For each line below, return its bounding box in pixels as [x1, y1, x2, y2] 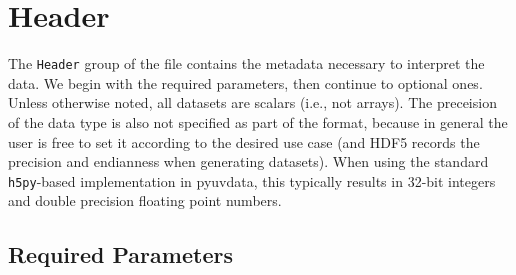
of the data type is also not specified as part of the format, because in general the [8, 111, 508, 132]
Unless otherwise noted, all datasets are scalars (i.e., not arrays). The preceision [8, 92, 497, 113]
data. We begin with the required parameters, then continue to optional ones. [8, 72, 483, 93]
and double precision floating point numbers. [8, 190, 282, 211]
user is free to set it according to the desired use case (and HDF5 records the [8, 131, 480, 152]
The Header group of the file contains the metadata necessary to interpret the [8, 53, 485, 74]
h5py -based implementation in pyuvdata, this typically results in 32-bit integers [8, 170, 496, 191]
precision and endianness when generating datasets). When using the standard [8, 151, 489, 172]
